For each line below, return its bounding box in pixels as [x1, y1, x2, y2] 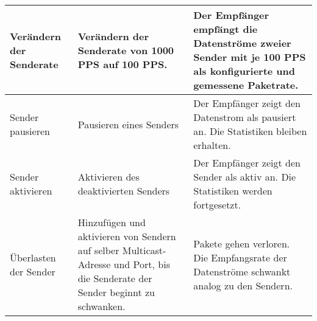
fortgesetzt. [193, 198, 241, 212]
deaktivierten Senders [77, 184, 170, 198]
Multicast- [122, 243, 166, 257]
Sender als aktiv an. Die [193, 170, 296, 184]
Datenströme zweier [193, 36, 291, 50]
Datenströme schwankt [193, 264, 291, 278]
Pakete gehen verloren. [193, 236, 290, 250]
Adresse [77, 257, 111, 271]
